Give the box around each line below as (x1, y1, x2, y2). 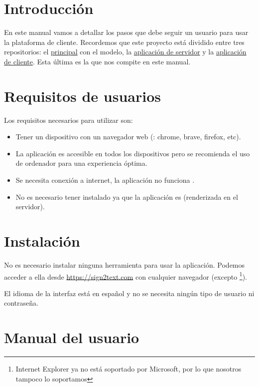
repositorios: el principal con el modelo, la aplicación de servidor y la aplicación (4, 46, 247, 57)
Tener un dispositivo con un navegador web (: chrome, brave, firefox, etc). (15, 131, 241, 142)
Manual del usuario (4, 327, 139, 348)
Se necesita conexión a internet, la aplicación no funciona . (15, 175, 195, 185)
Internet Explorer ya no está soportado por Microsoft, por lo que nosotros (15, 364, 242, 374)
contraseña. (4, 298, 38, 308)
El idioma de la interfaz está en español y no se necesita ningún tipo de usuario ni (4, 288, 255, 298)
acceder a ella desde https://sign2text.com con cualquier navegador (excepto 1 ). (4, 270, 248, 282)
